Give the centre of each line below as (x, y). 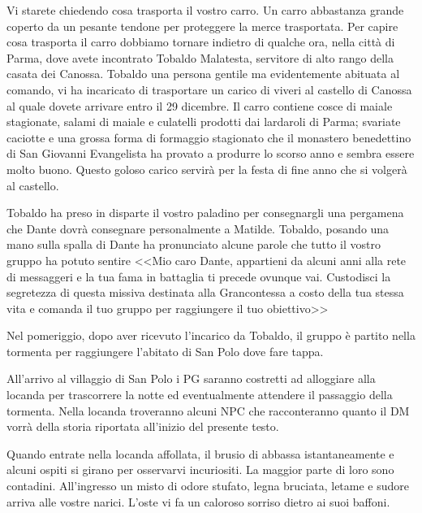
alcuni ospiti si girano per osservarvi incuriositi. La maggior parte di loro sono (200, 470)
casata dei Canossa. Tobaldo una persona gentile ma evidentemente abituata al (203, 74)
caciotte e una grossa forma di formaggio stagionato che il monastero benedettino (209, 137)
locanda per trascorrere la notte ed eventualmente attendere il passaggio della (200, 395)
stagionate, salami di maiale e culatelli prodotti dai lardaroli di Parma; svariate (204, 122)
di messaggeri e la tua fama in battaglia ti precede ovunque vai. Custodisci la (199, 276)
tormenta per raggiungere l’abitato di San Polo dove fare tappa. (165, 351)
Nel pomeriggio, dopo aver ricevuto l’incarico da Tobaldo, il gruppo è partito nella (211, 335)
